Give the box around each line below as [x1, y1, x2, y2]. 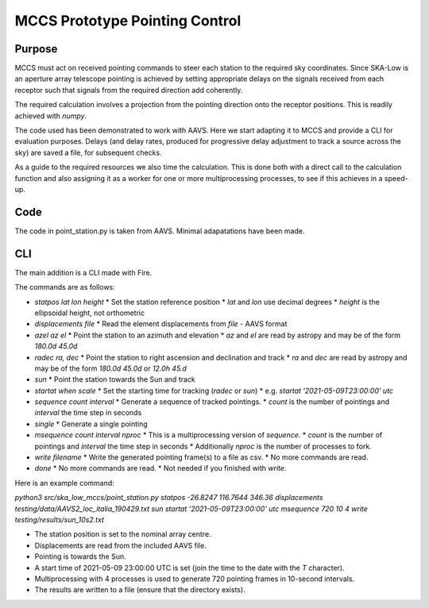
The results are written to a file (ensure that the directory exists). [34, 585, 245, 595]
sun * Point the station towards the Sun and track [34, 375, 196, 384]
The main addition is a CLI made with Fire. [14, 267, 153, 277]
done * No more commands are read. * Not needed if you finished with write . [34, 464, 287, 473]
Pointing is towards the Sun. [34, 552, 126, 561]
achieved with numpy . [14, 111, 87, 121]
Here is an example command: [14, 478, 114, 487]
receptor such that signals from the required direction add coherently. [14, 85, 243, 94]
